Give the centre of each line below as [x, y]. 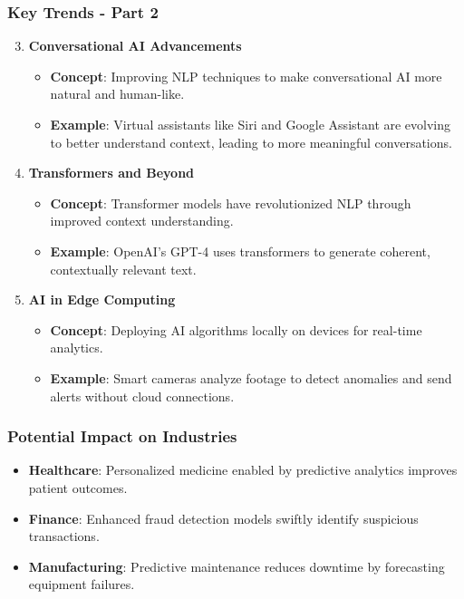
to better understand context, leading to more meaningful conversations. [251, 142]
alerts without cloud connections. [142, 396]
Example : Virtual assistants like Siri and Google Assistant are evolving [251, 124]
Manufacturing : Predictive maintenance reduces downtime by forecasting [237, 566]
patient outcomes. [78, 487]
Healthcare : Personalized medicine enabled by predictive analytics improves [243, 470]
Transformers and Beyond [111, 173]
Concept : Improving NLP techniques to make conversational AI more [246, 76]
